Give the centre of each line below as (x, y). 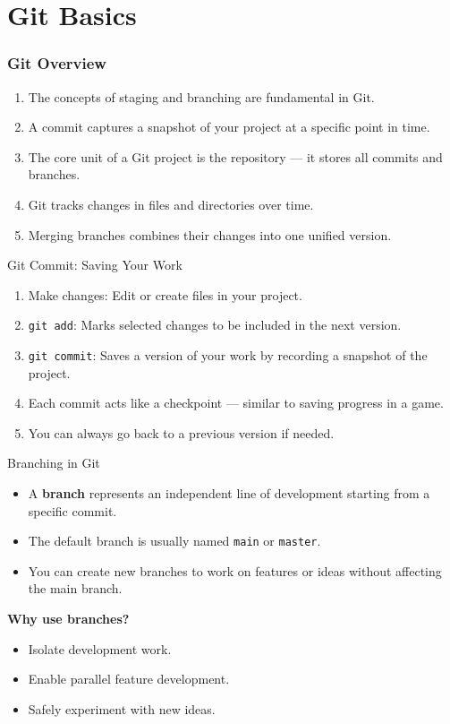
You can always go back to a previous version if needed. (181, 432)
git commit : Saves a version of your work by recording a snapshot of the (228, 355)
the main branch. (75, 588)
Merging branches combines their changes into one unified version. (210, 234)
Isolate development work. (100, 648)
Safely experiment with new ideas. (122, 708)
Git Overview (57, 63)
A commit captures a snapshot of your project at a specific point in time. (229, 127)
